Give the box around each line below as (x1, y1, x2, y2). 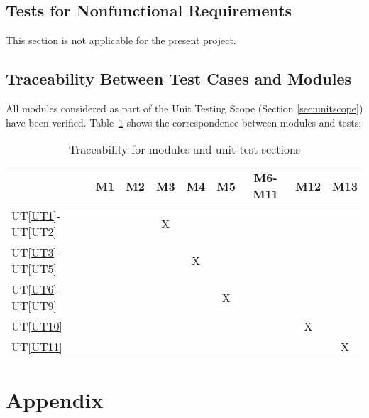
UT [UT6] (11, 281, 57, 298)
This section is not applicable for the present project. (6, 33, 236, 48)
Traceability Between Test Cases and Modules (6, 68, 351, 90)
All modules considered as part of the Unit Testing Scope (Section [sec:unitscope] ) (6, 101, 363, 115)
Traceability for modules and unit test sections (68, 141, 301, 158)
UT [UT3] (11, 244, 57, 261)
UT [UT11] (11, 338, 63, 355)
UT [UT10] (11, 318, 63, 335)
